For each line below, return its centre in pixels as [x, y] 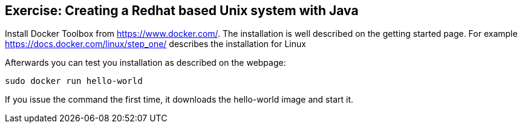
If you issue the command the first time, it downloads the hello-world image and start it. [179, 100]
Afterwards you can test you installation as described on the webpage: [145, 63]
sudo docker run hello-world [74, 81]
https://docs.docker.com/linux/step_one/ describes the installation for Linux [155, 44]
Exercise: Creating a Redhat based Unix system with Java [182, 11]
